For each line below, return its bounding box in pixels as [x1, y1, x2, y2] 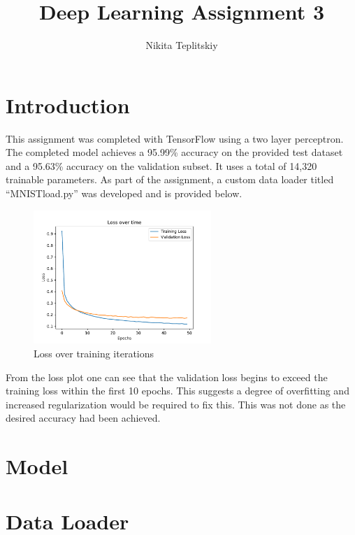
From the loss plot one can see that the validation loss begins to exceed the [6, 369, 328, 384]
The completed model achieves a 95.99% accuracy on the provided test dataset [6, 145, 343, 159]
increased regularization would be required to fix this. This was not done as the [6, 397, 346, 411]
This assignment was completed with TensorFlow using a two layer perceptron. [6, 131, 344, 145]
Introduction [6, 90, 130, 119]
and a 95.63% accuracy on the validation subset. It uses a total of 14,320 [6, 158, 317, 173]
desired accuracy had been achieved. [6, 411, 161, 425]
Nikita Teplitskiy [145, 38, 218, 52]
